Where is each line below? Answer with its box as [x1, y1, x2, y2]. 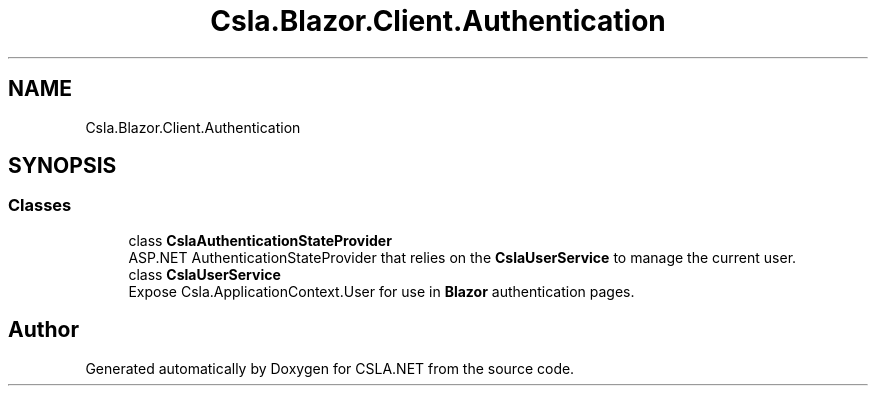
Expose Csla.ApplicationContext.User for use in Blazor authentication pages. [128, 282, 635, 300]
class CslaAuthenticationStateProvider [128, 231, 392, 249]
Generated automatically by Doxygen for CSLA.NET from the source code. [85, 359, 575, 377]
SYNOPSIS [8, 153, 117, 179]
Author [8, 317, 79, 343]
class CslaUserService [128, 265, 281, 283]
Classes [8, 195, 72, 216]
